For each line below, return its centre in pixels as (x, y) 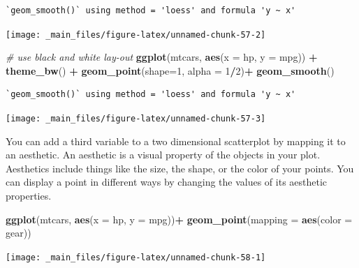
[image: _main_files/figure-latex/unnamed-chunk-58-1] (136, 257)
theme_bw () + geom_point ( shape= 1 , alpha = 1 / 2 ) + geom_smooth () (170, 70)
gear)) (19, 233)
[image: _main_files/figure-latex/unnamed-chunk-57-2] (136, 35)
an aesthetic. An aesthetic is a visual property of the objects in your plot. (163, 155)
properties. (29, 196)
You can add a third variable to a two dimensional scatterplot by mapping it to (176, 141)
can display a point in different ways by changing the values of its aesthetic (167, 182)
